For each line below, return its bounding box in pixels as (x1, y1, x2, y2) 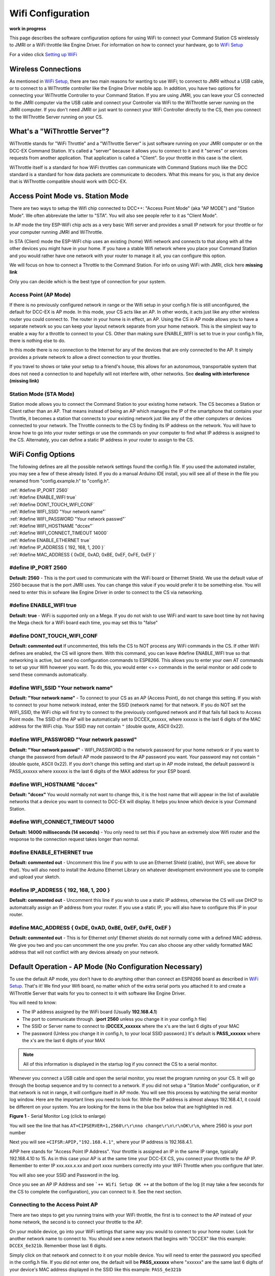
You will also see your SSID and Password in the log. (9, 1172, 120, 1178)
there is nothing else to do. (9, 337, 66, 343)
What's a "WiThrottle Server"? (9, 127, 109, 136)
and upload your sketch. (9, 874, 61, 880)
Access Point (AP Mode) (9, 291, 71, 298)
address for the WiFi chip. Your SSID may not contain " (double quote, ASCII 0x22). (9, 723, 184, 729)
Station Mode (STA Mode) (9, 390, 75, 398)
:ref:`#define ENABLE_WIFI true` (9, 494, 77, 500)
